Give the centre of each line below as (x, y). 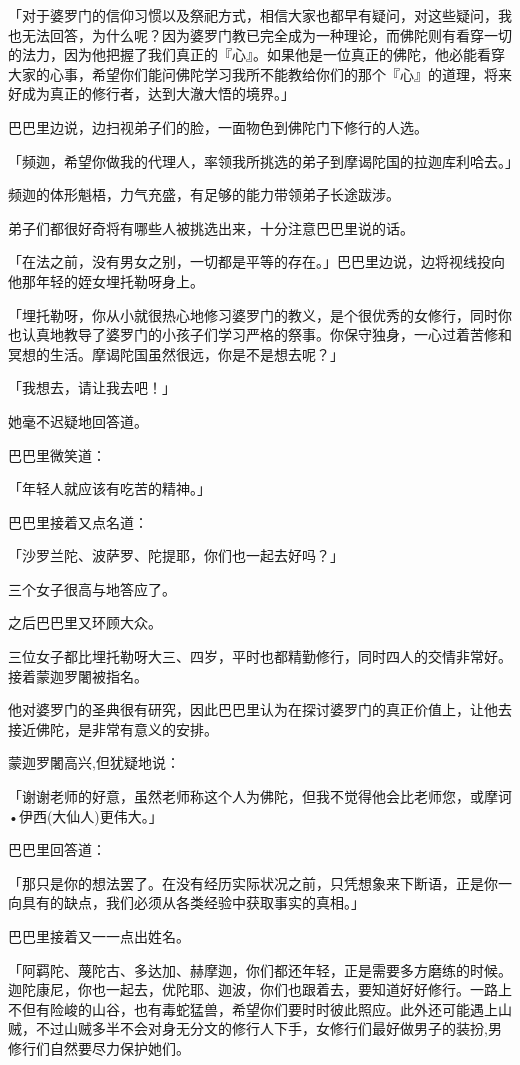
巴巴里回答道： (57, 849)
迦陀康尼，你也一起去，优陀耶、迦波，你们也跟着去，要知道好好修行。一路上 (260, 989)
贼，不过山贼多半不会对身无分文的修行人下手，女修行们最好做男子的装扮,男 (255, 1028)
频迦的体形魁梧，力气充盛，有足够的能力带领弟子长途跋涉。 (204, 194)
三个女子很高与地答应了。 (92, 588)
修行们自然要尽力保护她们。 (99, 1047)
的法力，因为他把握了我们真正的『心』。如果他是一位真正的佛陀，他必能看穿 (256, 54)
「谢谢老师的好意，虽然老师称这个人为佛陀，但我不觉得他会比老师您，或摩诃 (260, 796)
